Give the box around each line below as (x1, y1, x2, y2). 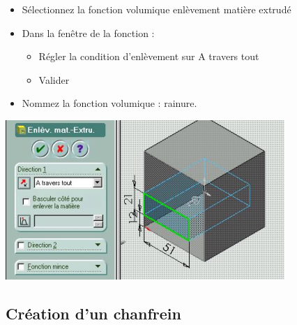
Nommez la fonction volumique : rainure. (22, 96, 197, 110)
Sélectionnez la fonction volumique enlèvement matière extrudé (22, 2, 291, 16)
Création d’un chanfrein (6, 302, 181, 324)
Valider (38, 72, 70, 87)
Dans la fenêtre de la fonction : (22, 25, 155, 40)
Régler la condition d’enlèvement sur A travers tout (38, 49, 259, 64)
